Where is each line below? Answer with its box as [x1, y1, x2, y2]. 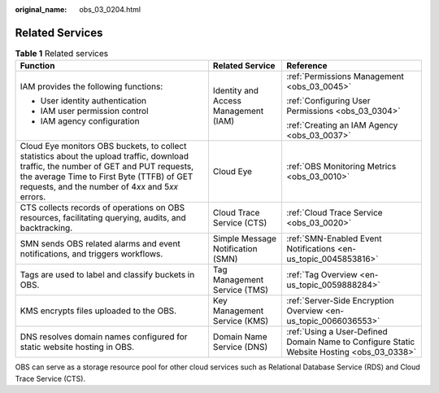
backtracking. [20, 222, 73, 234]
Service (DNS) [212, 342, 268, 353]
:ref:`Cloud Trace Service [285, 207, 383, 219]
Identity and [212, 85, 259, 97]
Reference [285, 60, 328, 72]
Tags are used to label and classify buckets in [20, 269, 195, 281]
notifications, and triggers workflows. [20, 248, 163, 260]
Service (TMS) [212, 285, 268, 296]
